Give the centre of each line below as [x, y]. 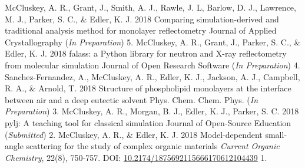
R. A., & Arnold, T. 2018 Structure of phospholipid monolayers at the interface [148, 88]
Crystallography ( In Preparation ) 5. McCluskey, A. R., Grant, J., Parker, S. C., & [153, 42]
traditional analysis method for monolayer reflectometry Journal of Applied [141, 30]
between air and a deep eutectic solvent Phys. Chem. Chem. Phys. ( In [132, 99]
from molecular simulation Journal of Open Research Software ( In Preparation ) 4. [152, 65]
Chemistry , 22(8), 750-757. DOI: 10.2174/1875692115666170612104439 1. [136, 157]
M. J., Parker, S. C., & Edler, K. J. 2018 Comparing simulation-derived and [142, 19]
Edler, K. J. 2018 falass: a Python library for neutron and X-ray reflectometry [146, 53]
